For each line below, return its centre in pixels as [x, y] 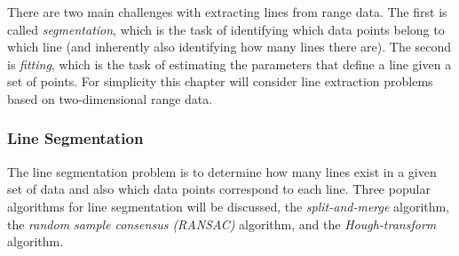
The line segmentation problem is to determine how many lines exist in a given [222, 171]
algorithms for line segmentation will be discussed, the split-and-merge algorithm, [229, 206]
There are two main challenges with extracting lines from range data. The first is [227, 12]
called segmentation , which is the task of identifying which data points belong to [226, 29]
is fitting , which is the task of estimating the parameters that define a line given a [229, 64]
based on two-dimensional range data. [110, 98]
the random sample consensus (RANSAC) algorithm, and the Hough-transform [222, 224]
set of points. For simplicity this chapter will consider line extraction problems [220, 81]
